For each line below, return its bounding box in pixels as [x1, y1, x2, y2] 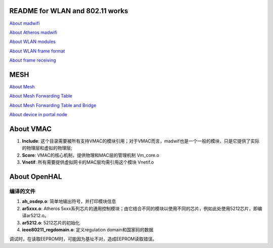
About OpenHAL [9, 172, 62, 181]
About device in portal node [9, 112, 68, 118]
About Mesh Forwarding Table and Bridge [9, 102, 97, 108]
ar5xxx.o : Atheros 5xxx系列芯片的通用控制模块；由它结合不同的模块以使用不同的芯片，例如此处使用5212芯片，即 [22, 205, 258, 212]
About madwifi [9, 20, 40, 26]
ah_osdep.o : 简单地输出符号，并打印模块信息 [22, 199, 116, 205]
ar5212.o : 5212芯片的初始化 [22, 220, 80, 226]
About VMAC [9, 124, 52, 133]
